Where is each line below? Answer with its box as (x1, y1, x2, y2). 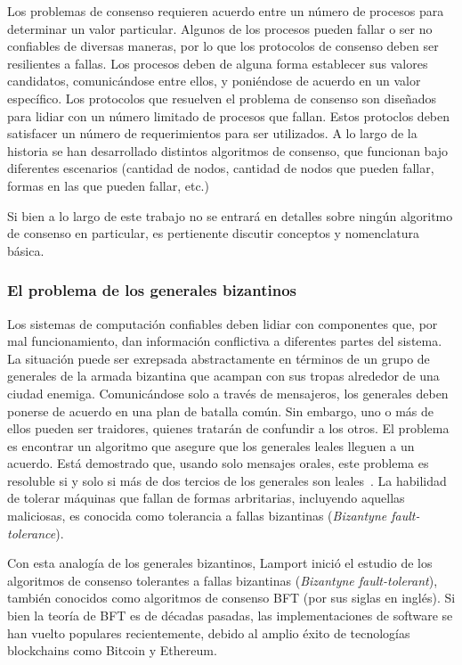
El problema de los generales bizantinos (7, 279, 296, 301)
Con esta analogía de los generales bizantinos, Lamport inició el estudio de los (7, 554, 433, 572)
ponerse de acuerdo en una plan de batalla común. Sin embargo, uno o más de (7, 401, 434, 420)
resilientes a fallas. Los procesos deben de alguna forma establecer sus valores (7, 53, 428, 72)
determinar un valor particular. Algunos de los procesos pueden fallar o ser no (7, 19, 433, 37)
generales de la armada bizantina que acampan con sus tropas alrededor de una (7, 366, 440, 385)
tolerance (7, 523, 56, 542)
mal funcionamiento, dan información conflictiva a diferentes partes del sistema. (7, 332, 442, 350)
